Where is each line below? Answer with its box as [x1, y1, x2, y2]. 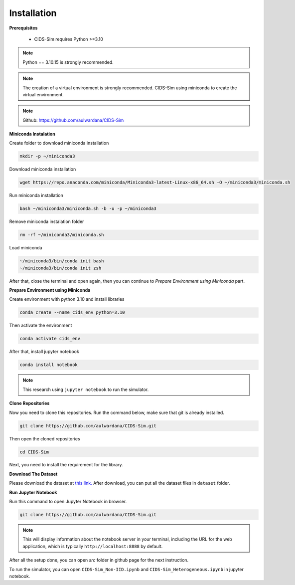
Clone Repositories [9, 400, 50, 406]
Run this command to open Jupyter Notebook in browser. [9, 499, 127, 505]
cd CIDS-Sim [19, 449, 49, 455]
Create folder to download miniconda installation [9, 140, 109, 146]
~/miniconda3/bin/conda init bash [19, 258, 104, 264]
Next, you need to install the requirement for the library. [9, 462, 123, 468]
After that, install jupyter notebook [9, 349, 79, 355]
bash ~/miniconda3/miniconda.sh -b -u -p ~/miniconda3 [19, 206, 156, 211]
